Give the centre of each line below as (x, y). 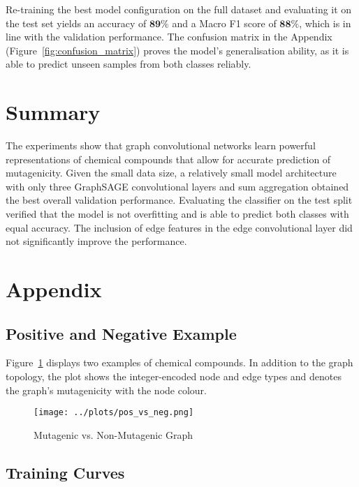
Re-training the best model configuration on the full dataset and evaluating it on (179, 9)
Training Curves (65, 472)
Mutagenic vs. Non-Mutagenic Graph (113, 434)
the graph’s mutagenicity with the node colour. (106, 390)
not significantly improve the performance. (96, 241)
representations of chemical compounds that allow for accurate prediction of (168, 159)
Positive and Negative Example (121, 333)
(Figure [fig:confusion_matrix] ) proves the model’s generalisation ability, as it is (177, 50)
